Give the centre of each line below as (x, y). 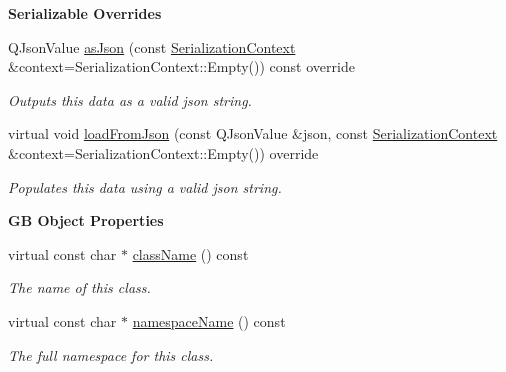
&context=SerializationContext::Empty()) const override (181, 66)
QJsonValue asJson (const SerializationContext (152, 46)
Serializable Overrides (85, 13)
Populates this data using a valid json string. (145, 186)
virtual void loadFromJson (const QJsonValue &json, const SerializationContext (253, 133)
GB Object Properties (86, 220)
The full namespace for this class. (111, 354)
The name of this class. (79, 287)
